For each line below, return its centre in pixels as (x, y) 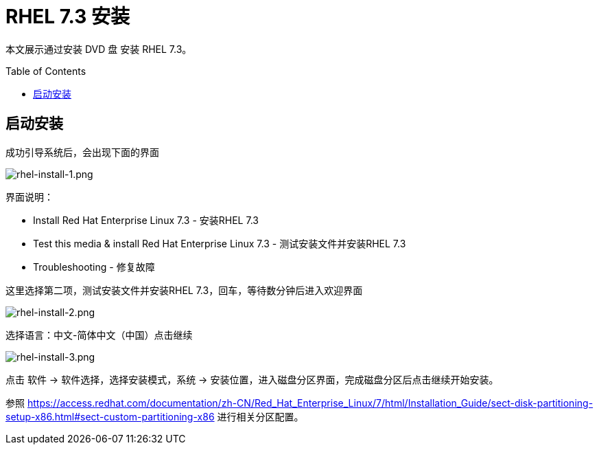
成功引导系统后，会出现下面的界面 (82, 152)
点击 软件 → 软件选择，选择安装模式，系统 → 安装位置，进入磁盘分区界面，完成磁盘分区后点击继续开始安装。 (252, 379)
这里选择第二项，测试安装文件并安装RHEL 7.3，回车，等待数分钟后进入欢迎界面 (184, 290)
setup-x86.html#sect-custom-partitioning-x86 (110, 416)
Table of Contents (46, 71)
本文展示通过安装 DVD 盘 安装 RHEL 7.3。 (99, 49)
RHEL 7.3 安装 (68, 16)
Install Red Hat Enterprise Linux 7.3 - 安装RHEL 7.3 (146, 220)
